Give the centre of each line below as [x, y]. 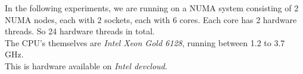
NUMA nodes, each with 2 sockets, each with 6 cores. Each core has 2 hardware [151, 19]
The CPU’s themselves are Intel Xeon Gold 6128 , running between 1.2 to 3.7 [145, 42]
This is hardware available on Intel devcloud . [86, 65]
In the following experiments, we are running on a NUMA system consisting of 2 [152, 8]
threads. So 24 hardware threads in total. [80, 31]
